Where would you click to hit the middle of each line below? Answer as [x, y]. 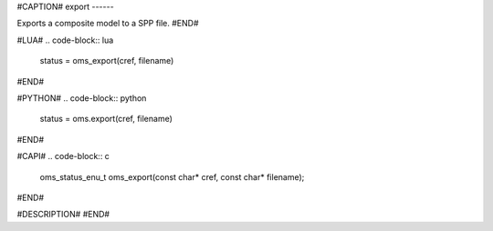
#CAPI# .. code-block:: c [63, 156]
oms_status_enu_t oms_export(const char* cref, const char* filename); [172, 176]
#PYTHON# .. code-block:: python [82, 98]
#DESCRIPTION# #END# [63, 215]
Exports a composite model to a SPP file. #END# [108, 24]
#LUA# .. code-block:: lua [65, 40]
